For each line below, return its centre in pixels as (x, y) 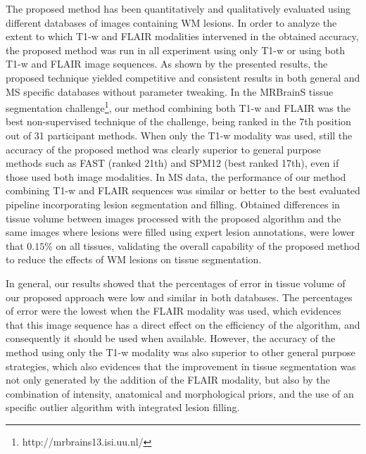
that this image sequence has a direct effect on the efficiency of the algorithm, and (183, 324)
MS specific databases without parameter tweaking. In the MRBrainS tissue (170, 91)
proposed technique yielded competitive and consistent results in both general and (183, 77)
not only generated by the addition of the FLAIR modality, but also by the (168, 380)
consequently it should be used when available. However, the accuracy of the (171, 338)
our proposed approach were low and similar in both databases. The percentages (179, 297)
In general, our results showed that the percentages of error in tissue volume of (176, 283)
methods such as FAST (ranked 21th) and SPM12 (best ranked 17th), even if (172, 163)
